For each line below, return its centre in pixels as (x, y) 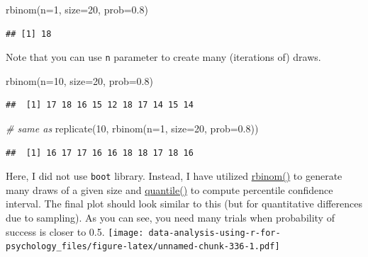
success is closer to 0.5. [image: (75, 231)
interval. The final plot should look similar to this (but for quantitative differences (184, 204)
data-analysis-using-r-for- (214, 233)
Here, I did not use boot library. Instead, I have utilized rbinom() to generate (174, 176)
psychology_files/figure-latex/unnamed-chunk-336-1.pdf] (143, 247)
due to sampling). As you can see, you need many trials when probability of (170, 218)
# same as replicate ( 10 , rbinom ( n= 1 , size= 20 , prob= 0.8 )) (132, 128)
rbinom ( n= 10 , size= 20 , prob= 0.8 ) (79, 80)
